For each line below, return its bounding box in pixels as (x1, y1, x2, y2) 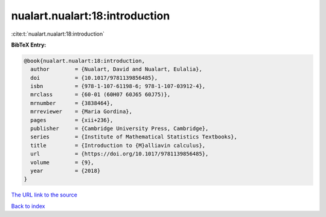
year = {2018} (30, 167, 101, 174)
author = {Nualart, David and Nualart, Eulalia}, (30, 66, 202, 73)
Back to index (11, 202, 45, 210)
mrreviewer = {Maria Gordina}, (30, 108, 133, 115)
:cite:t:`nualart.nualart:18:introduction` (11, 30, 105, 37)
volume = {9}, (30, 159, 95, 166)
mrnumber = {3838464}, (30, 100, 113, 106)
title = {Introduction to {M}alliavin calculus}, (30, 142, 206, 149)
